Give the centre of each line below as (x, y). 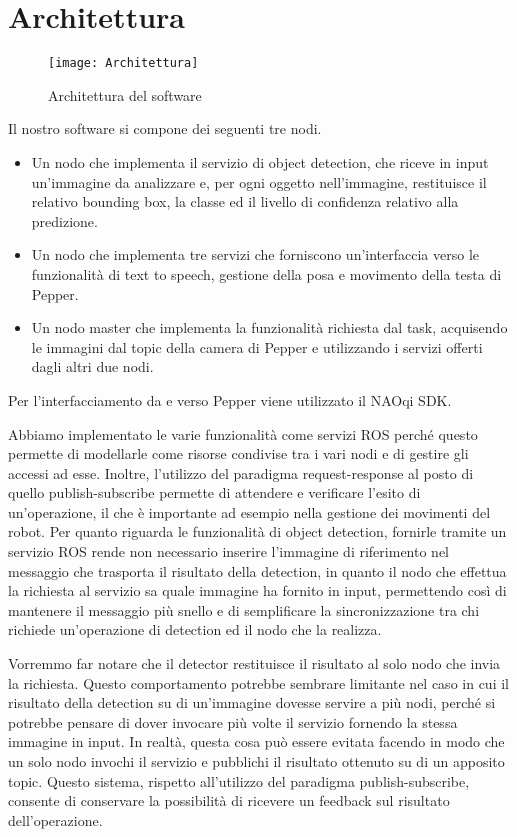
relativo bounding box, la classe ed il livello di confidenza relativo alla (245, 201)
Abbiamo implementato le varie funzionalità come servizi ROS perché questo (243, 433)
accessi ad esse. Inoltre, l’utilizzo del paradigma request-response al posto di (241, 472)
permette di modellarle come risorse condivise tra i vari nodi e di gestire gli (238, 453)
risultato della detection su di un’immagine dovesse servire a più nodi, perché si (252, 702)
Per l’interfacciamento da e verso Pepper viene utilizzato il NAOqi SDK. (230, 399)
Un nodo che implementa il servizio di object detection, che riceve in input (260, 161)
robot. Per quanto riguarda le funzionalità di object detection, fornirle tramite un (257, 531)
